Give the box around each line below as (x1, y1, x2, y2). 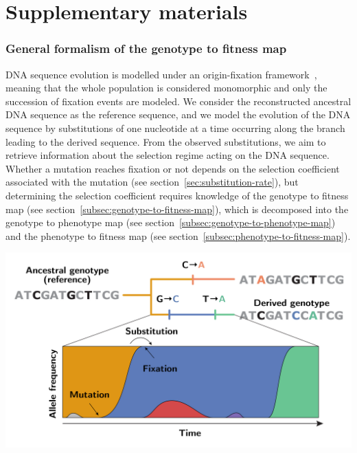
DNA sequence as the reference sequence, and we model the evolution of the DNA (5, 107, 351, 122)
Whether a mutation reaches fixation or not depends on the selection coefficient (5, 161, 340, 175)
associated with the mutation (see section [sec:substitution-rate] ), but (5, 175, 299, 189)
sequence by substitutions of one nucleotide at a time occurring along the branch (5, 120, 345, 135)
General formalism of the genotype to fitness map (5, 40, 287, 57)
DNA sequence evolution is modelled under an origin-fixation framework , (5, 67, 317, 81)
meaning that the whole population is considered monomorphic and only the (5, 80, 327, 95)
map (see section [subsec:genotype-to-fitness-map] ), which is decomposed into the (5, 201, 349, 216)
